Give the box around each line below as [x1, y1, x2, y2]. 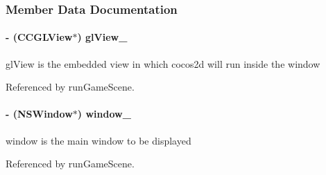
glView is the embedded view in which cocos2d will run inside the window [6, 56, 320, 71]
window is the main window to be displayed [6, 133, 191, 147]
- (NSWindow [6, 107, 73, 121]
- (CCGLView [6, 30, 73, 44]
